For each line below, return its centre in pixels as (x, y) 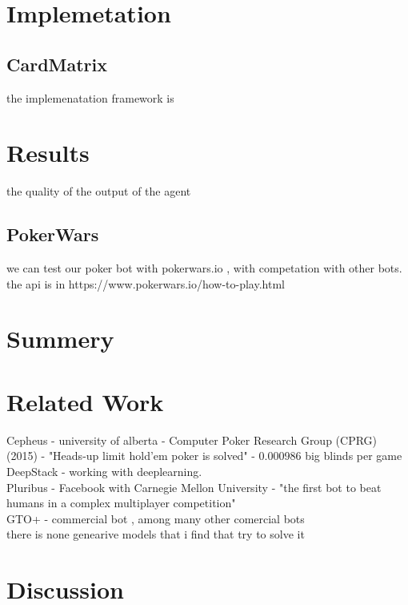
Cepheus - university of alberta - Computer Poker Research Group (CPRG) (192, 440)
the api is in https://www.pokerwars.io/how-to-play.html (146, 283)
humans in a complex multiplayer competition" (121, 503)
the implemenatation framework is (90, 97)
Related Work (85, 401)
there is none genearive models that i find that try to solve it (156, 534)
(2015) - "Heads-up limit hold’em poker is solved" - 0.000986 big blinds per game (204, 456)
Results (48, 153)
